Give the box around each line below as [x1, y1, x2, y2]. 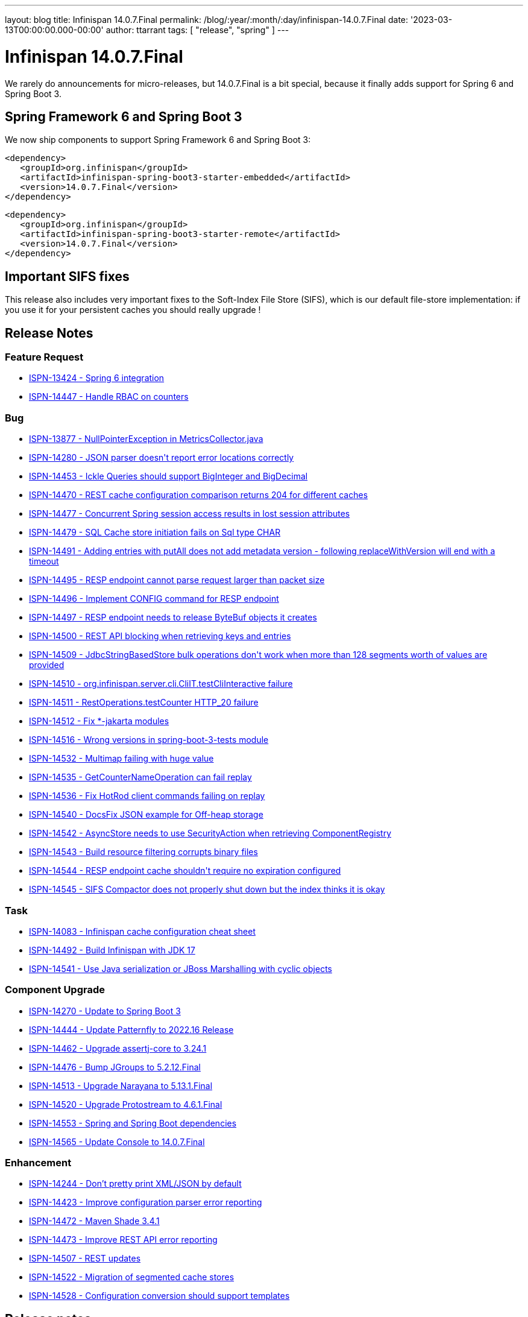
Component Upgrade [5, 984, 105, 996]
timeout [29, 556, 59, 567]
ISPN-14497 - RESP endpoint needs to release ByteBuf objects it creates [29, 612, 317, 623]
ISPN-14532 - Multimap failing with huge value [29, 753, 214, 764]
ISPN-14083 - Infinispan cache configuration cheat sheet [29, 926, 256, 936]
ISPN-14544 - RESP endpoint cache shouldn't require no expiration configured [29, 865, 341, 876]
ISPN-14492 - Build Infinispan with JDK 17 [29, 944, 195, 955]
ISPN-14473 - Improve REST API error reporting [29, 1234, 218, 1245]
